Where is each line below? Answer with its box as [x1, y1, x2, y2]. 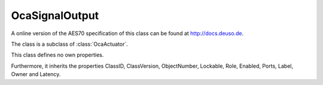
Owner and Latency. [11, 71, 61, 78]
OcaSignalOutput [11, 9, 99, 22]
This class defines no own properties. [11, 51, 104, 59]
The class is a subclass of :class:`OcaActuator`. [11, 40, 128, 48]
